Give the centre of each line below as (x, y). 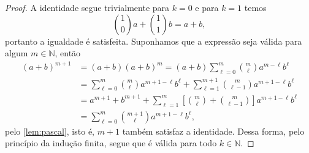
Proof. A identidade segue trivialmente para (87, 7)
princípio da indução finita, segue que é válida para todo (111, 143)
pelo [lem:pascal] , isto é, (50, 131)
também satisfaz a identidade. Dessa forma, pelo (213, 131)
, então (68, 53)
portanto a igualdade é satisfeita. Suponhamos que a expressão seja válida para (154, 41)
